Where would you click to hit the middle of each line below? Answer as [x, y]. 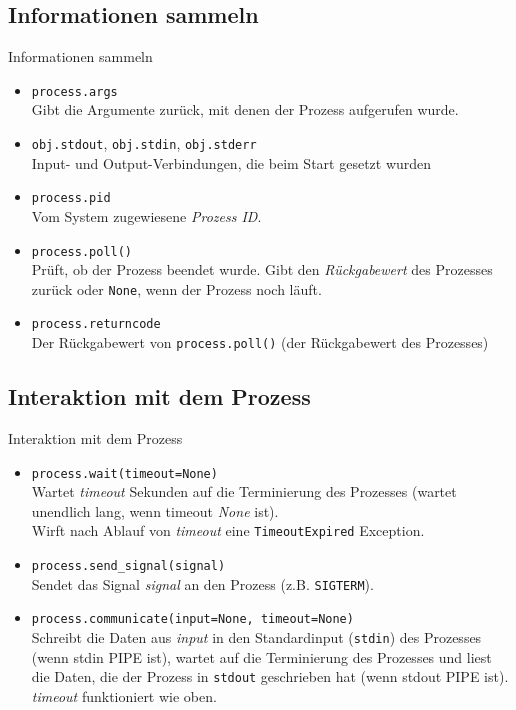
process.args [74, 91]
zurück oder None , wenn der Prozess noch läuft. [176, 288]
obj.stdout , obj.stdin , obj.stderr [144, 143]
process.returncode [96, 324]
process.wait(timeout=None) [124, 473]
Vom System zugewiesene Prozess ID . [146, 215]
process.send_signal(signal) [128, 566]
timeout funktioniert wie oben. [124, 695]
